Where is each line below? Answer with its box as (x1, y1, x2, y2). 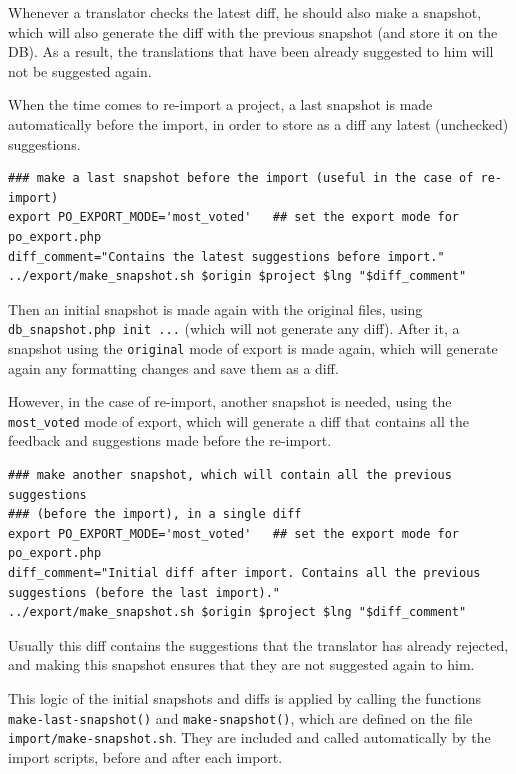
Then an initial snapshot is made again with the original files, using (8, 298, 423, 319)
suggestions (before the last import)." (8, 585, 281, 600)
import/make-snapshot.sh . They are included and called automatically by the (8, 727, 491, 748)
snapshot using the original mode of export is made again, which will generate (8, 337, 498, 358)
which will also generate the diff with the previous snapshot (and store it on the (8, 21, 498, 42)
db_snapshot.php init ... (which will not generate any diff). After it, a (8, 318, 460, 339)
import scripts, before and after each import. (8, 746, 283, 767)
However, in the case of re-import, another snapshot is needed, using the (8, 391, 452, 412)
